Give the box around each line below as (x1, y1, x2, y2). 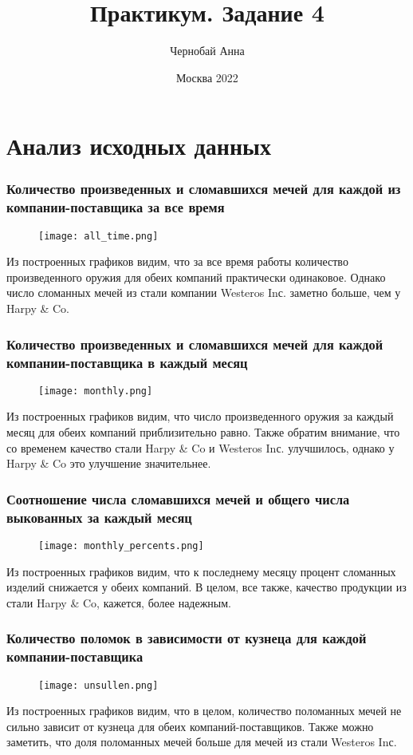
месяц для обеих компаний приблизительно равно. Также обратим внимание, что (6, 424, 400, 441)
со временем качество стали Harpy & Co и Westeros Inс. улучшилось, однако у (6, 439, 395, 456)
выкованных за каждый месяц (6, 507, 192, 527)
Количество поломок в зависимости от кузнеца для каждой (6, 628, 367, 648)
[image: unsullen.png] (38, 679, 159, 691)
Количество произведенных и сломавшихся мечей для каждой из (6, 179, 401, 199)
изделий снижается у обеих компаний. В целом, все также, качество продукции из (6, 579, 407, 595)
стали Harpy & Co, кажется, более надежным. (6, 594, 232, 611)
